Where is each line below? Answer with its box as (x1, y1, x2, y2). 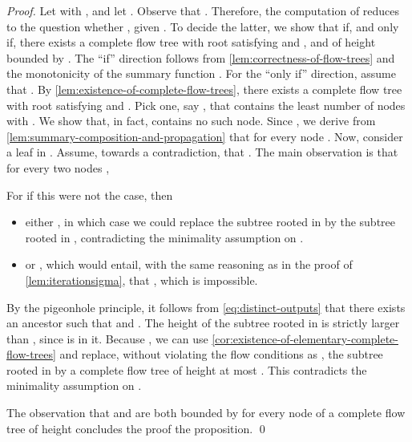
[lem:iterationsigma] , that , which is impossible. (25, 271, 258, 288)
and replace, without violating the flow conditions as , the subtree (59, 346, 383, 363)
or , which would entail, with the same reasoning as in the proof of (25, 256, 353, 273)
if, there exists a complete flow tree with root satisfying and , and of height (6, 34, 376, 51)
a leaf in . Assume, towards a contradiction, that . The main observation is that (6, 144, 398, 160)
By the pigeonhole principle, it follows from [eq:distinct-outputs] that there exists (6, 298, 406, 315)
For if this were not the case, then (6, 186, 173, 203)
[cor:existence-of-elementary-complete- (212, 330, 398, 347)
